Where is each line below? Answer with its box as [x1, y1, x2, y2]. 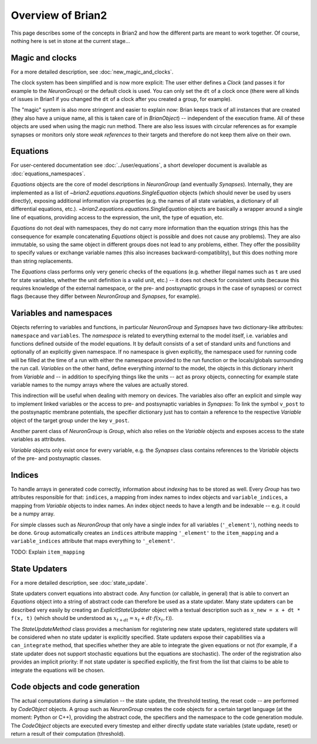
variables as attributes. [11, 435, 66, 443]
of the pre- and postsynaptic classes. [11, 455, 102, 462]
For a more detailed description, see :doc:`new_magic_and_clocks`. [11, 68, 174, 75]
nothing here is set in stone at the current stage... [11, 37, 130, 44]
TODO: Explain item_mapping [11, 548, 85, 555]
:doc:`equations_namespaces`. [11, 170, 85, 177]
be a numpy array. [11, 510, 55, 517]
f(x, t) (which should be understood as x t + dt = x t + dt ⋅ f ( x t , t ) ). [11, 615, 174, 623]
